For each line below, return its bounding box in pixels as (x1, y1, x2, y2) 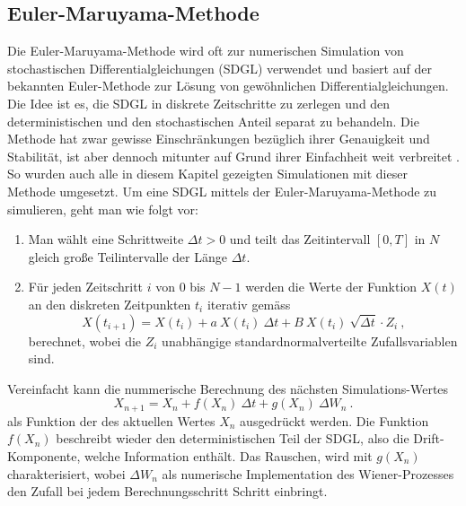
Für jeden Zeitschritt (28, 277, 144, 296)
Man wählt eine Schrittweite (28, 230, 184, 249)
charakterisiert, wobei (7, 464, 126, 483)
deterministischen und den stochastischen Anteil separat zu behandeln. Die (7, 111, 419, 130)
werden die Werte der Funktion (245, 277, 418, 296)
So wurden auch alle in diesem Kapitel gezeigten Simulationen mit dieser (7, 164, 408, 183)
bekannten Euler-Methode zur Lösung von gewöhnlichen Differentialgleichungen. (7, 76, 449, 95)
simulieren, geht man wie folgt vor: (7, 199, 198, 218)
